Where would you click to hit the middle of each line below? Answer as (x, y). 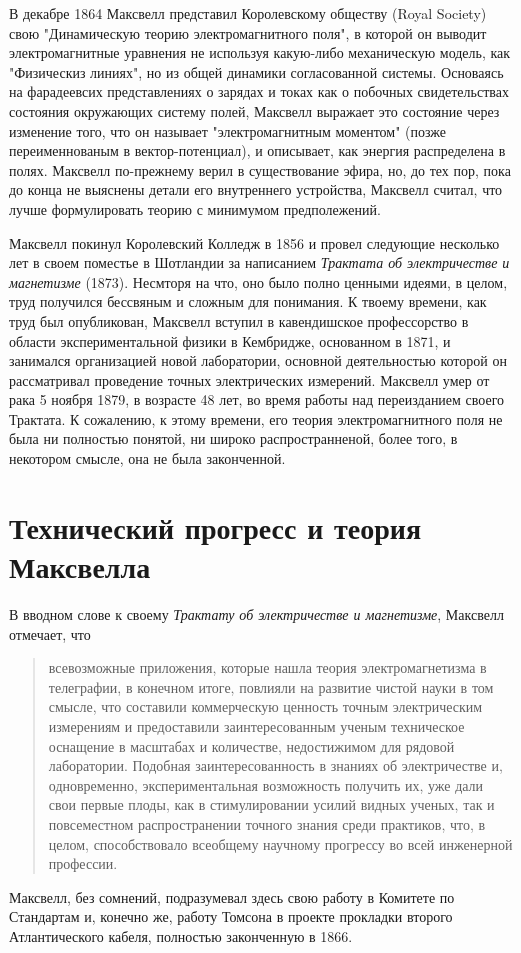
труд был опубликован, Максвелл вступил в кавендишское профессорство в (239, 320)
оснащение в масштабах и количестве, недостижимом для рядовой (251, 745)
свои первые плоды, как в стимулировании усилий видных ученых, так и (271, 804)
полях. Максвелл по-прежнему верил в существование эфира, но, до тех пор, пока (260, 169)
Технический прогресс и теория (215, 526)
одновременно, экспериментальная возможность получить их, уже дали (266, 784)
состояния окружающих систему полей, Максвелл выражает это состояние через (254, 110)
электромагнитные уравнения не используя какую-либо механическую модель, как (260, 52)
